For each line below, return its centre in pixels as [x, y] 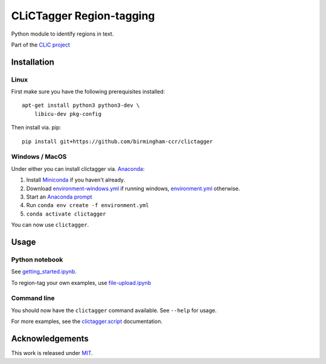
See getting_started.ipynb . [44, 272]
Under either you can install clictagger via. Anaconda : [78, 168]
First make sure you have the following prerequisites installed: [88, 92]
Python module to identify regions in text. [62, 34]
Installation [33, 62]
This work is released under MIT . [52, 353]
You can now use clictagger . [50, 225]
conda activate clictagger [66, 214]
